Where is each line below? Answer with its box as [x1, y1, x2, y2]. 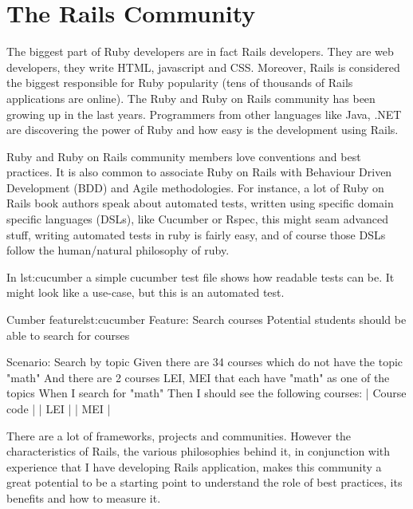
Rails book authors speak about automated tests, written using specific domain [6, 195, 394, 211]
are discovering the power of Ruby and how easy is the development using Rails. [6, 121, 399, 138]
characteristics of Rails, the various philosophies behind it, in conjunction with [6, 443, 391, 460]
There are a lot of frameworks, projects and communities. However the [6, 427, 352, 444]
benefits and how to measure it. [6, 489, 161, 506]
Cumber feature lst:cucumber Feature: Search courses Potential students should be [6, 311, 407, 328]
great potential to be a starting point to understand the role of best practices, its [6, 474, 403, 491]
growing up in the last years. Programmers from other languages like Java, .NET [6, 105, 402, 122]
